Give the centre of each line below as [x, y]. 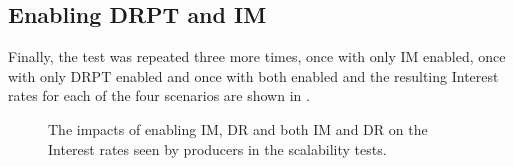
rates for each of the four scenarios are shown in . [159, 95]
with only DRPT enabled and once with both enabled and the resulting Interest [253, 75]
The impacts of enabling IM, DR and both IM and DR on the [238, 128]
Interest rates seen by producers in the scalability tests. [217, 148]
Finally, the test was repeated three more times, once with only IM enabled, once [257, 56]
